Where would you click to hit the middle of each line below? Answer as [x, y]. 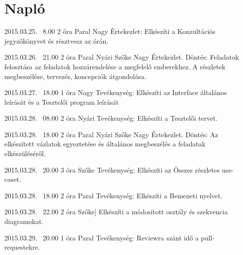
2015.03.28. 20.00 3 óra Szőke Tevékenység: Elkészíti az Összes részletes [112, 169]
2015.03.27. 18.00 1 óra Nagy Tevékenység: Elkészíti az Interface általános [116, 92]
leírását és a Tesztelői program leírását [62, 102]
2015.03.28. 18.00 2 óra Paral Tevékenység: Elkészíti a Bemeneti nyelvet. [113, 195]
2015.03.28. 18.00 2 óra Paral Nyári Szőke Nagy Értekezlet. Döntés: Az [111, 134]
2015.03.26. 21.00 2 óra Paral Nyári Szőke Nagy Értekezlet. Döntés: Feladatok [122, 57]
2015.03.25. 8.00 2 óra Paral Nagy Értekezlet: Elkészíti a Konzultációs [110, 31]
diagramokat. [24, 221]
